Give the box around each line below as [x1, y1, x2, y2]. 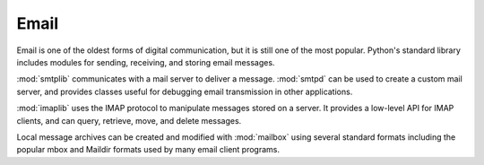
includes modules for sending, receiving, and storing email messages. [16, 56, 275, 67]
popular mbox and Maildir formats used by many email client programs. [16, 144, 281, 155]
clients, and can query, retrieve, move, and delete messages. [16, 115, 242, 126]
